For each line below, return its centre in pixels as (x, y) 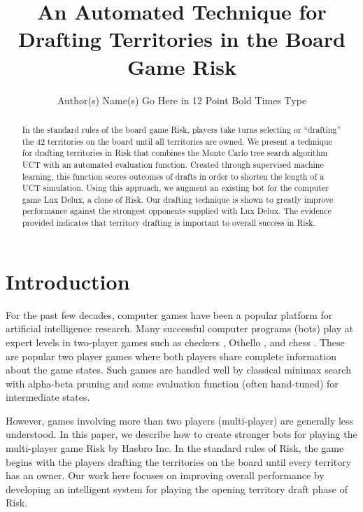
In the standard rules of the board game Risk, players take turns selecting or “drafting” (181, 129)
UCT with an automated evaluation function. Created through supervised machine (173, 164)
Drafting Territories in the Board (182, 39)
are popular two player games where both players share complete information (171, 356)
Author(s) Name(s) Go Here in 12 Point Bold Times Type (182, 100)
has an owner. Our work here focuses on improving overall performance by (165, 475)
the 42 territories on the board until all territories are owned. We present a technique (177, 141)
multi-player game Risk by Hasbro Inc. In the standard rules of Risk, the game (175, 448)
